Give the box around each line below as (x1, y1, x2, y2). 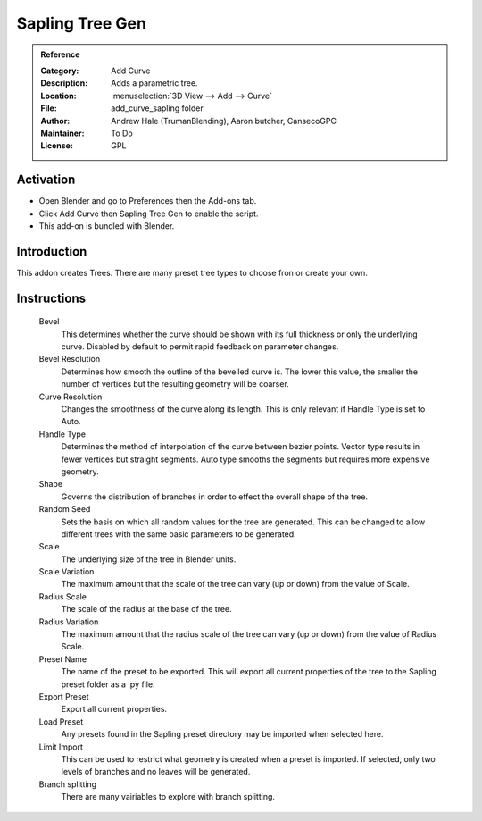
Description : (40, 78, 88, 88)
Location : (40, 90, 77, 101)
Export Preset (38, 691, 89, 701)
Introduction (16, 244, 87, 259)
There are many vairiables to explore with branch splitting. (61, 792, 276, 802)
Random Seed (38, 504, 91, 515)
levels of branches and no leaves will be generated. (61, 767, 251, 777)
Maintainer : (40, 128, 85, 138)
